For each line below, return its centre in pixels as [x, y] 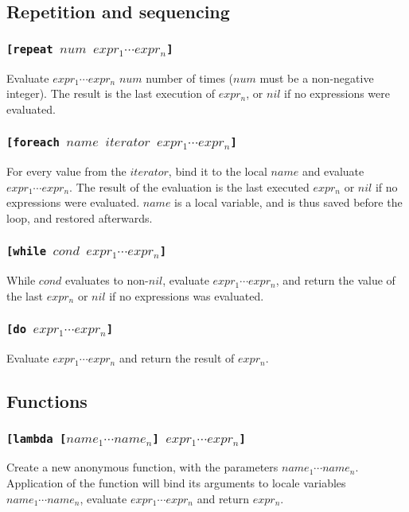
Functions [47, 401]
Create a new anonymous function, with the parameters [142, 467]
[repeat [30, 49]
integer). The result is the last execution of [111, 93]
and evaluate [333, 171]
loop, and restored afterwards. [80, 217]
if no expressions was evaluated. [187, 295]
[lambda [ [37, 438]
